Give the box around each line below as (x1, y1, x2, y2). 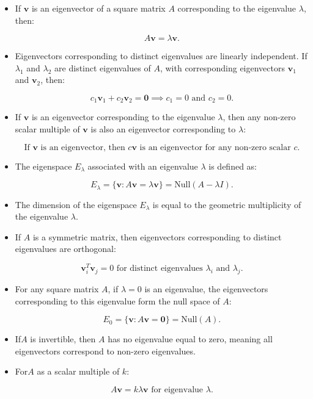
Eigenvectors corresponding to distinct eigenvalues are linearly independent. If (15, 49, 307, 62)
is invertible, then (30, 332, 96, 345)
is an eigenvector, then (40, 143, 125, 152)
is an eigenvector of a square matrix (31, 2, 166, 14)
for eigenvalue (151, 385, 204, 394)
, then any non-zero (223, 110, 296, 123)
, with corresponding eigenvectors (160, 61, 285, 74)
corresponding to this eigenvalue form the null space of (15, 294, 220, 307)
